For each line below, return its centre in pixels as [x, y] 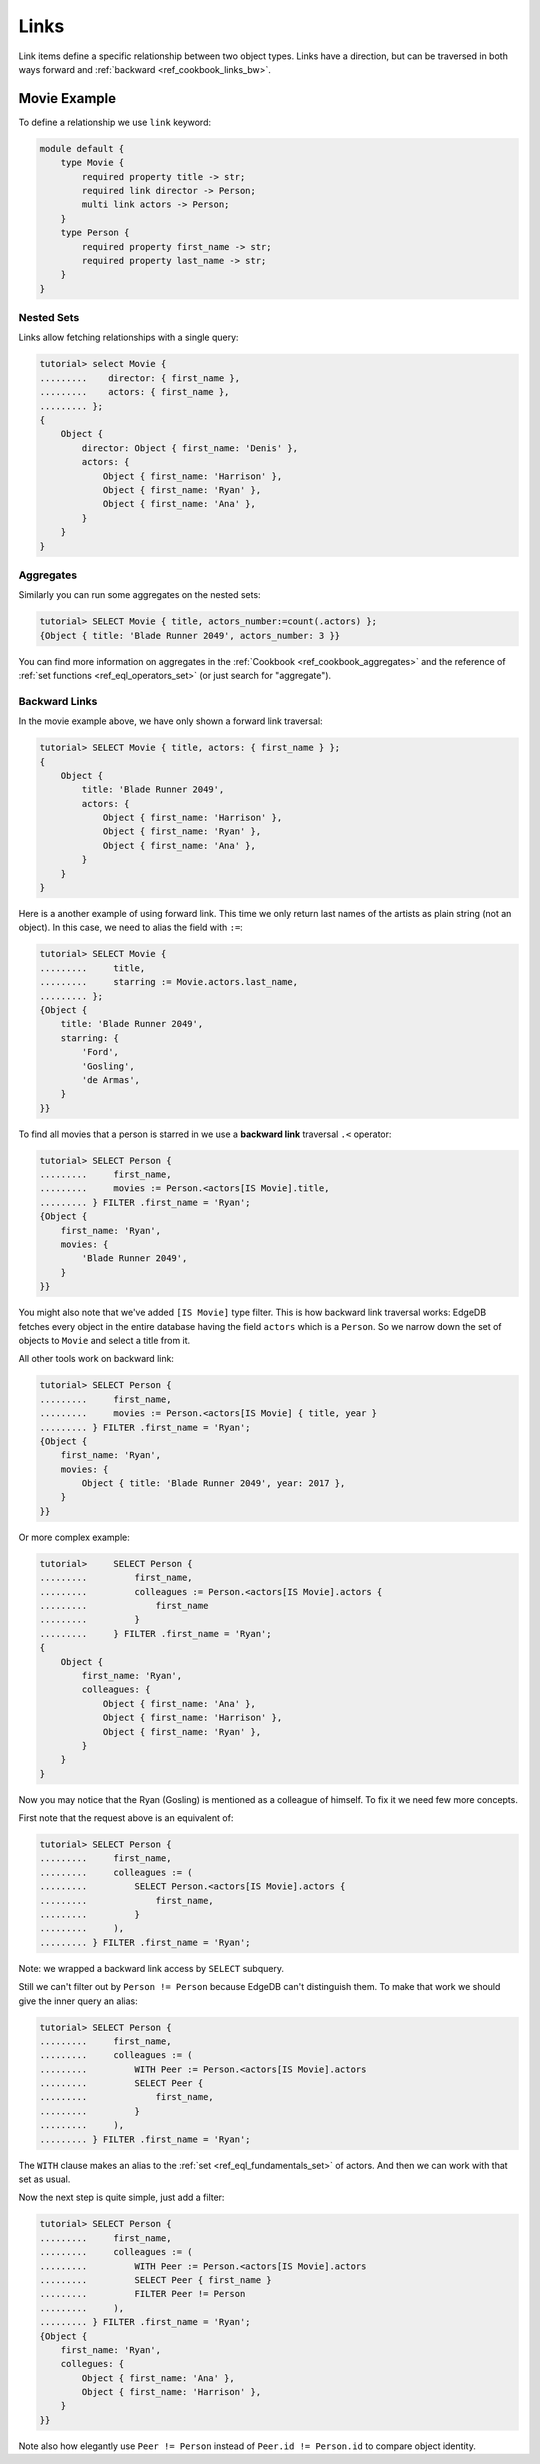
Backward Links [58, 701]
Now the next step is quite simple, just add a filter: [121, 2197]
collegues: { [92, 2364]
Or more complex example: [74, 1537]
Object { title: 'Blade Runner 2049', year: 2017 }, [213, 1483]
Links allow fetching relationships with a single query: [128, 337]
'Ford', [100, 1052]
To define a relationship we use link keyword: [115, 122]
